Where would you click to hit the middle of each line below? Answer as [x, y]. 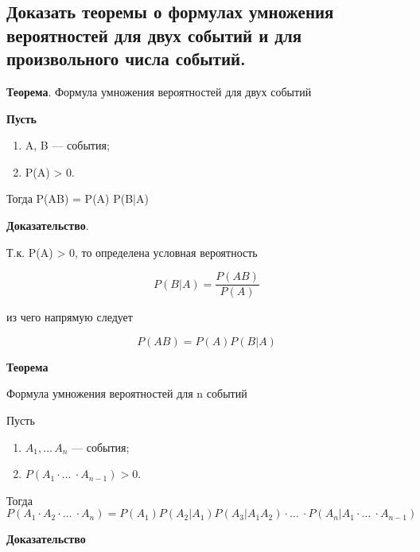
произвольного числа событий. [126, 58]
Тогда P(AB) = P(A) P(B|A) [78, 198]
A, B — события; [67, 145]
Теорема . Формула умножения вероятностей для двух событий [159, 91]
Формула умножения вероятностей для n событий [127, 393]
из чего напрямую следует [70, 317]
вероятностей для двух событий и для [154, 35]
